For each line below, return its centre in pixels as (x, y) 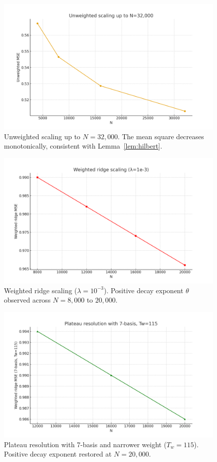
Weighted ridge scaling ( (41, 290)
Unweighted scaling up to (42, 136)
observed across (27, 300)
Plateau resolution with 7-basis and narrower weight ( (85, 444)
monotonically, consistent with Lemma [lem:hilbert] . (83, 146)
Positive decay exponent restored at (58, 454)
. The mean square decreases (161, 136)
